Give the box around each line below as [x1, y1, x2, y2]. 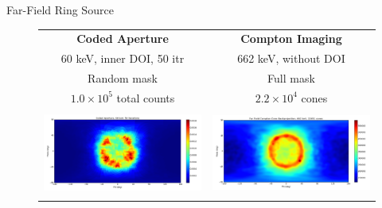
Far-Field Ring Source [6, 2, 114, 17]
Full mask [267, 70, 315, 87]
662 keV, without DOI [237, 50, 345, 67]
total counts [116, 89, 175, 106]
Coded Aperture [76, 30, 169, 47]
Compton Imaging [240, 30, 342, 47]
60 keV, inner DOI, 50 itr [60, 50, 185, 67]
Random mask [88, 70, 158, 87]
